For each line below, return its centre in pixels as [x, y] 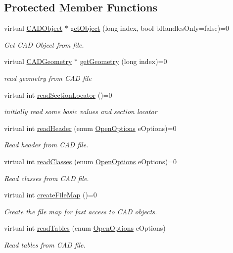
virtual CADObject [33, 28]
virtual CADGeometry [38, 61]
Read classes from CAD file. [47, 178]
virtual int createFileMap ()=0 [50, 195]
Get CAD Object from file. [44, 44]
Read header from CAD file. [46, 145]
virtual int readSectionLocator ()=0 [58, 95]
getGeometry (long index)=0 [123, 61]
